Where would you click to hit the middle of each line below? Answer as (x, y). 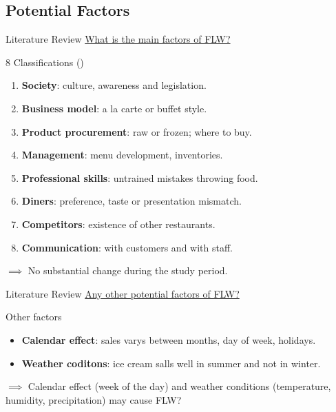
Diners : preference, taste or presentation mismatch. (132, 201)
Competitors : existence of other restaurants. (118, 224)
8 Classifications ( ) (45, 62)
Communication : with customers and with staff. (127, 247)
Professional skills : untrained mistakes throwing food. (140, 177)
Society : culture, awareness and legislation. (114, 85)
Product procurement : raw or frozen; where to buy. (137, 131)
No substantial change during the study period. (128, 270)
